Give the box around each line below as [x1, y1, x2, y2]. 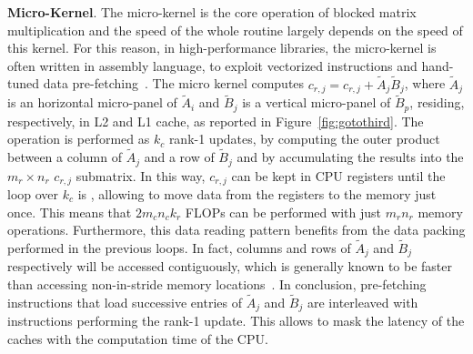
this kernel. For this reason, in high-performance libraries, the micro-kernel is [7, 38, 437, 57]
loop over [7, 185, 59, 204]
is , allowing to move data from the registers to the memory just [77, 185, 437, 204]
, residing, [409, 93, 465, 112]
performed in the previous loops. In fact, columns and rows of [7, 238, 351, 258]
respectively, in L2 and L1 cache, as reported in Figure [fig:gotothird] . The [7, 111, 424, 130]
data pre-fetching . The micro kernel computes [43, 74, 305, 93]
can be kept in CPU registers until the [231, 166, 446, 185]
